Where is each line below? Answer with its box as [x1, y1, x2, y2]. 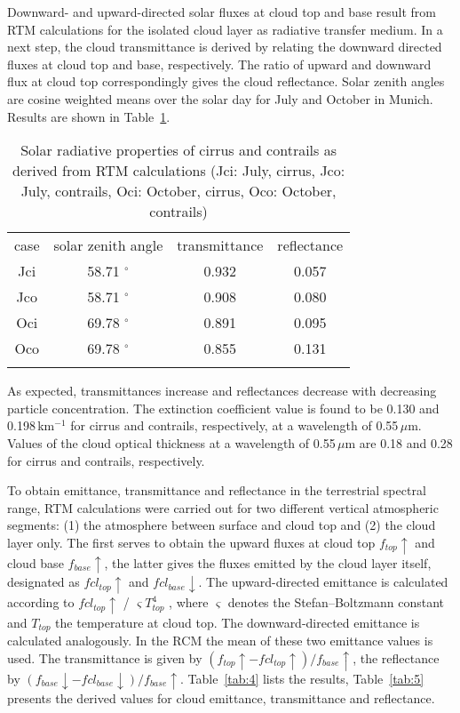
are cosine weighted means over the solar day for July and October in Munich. [7, 89, 433, 108]
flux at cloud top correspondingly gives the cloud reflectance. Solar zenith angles [7, 72, 445, 91]
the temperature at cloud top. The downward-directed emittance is [55, 613, 420, 631]
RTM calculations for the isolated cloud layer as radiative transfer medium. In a [7, 20, 443, 38]
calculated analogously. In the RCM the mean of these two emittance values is [7, 631, 433, 650]
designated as [7, 573, 80, 591]
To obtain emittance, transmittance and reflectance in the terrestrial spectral [7, 481, 426, 500]
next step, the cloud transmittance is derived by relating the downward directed [7, 37, 442, 56]
